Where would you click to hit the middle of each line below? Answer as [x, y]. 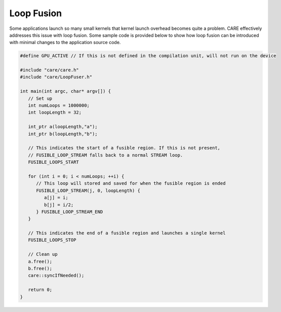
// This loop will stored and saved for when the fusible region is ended [131, 183]
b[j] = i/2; [59, 205]
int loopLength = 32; [55, 112]
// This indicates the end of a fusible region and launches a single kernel [127, 233]
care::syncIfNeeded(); [56, 276]
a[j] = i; [56, 198]
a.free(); [40, 261]
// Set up [40, 98]
